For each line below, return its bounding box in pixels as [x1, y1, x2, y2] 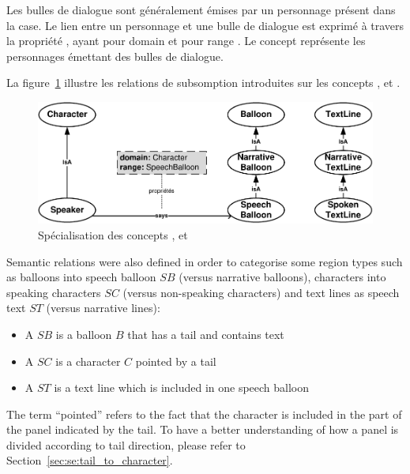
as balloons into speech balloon [6, 269, 156, 285]
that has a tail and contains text [127, 325, 284, 342]
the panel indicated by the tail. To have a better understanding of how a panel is [6, 421, 399, 438]
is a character [55, 352, 121, 369]
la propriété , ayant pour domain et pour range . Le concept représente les [6, 32, 366, 49]
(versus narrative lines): [46, 299, 160, 316]
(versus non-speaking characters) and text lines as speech [122, 284, 400, 300]
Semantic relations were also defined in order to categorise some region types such [6, 253, 403, 269]
